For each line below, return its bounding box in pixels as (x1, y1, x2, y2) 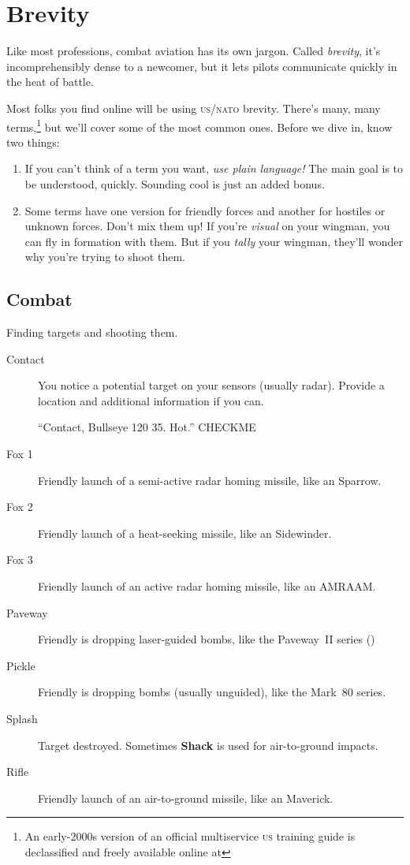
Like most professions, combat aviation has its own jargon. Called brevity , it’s (6, 43, 381, 59)
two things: (6, 133, 60, 150)
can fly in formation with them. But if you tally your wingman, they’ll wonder (24, 233, 403, 249)
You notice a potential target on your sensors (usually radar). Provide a (38, 377, 385, 393)
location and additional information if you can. (38, 392, 264, 408)
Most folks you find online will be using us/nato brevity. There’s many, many (6, 99, 381, 116)
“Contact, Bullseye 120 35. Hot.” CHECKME (38, 419, 256, 435)
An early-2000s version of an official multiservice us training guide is (24, 828, 356, 844)
